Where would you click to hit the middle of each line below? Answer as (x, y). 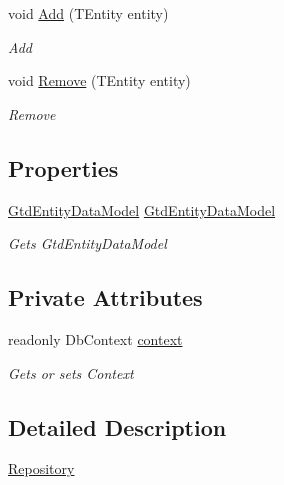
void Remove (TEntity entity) (99, 80)
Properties (63, 167)
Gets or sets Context (71, 372)
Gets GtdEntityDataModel (87, 243)
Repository (41, 468)
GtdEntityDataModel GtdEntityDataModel (142, 209)
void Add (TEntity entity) (88, 13)
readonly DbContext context (95, 338)
